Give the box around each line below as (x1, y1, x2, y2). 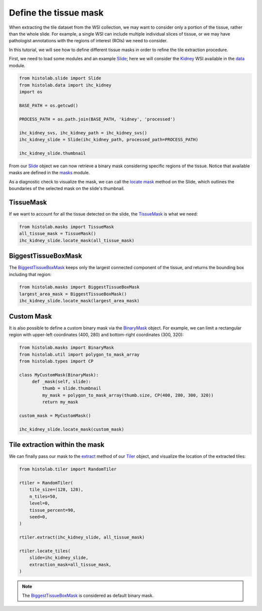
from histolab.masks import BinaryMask (19, 345, 114, 350)
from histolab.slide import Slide (19, 75, 101, 81)
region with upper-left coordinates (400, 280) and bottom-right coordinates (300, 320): (9, 332, 184, 338)
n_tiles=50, (29, 494, 58, 499)
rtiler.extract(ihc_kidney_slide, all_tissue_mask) (19, 535, 145, 540)
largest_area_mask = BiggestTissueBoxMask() (19, 291, 127, 297)
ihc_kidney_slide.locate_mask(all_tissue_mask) (19, 237, 134, 243)
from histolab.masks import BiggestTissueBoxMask (19, 285, 140, 290)
